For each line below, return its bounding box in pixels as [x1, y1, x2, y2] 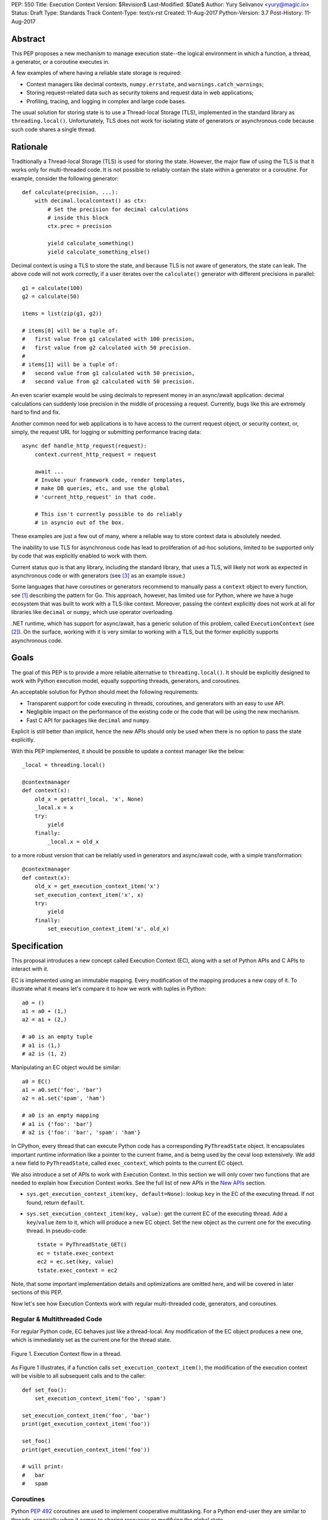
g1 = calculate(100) [22, 285, 83, 291]
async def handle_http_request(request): [22, 443, 147, 449]
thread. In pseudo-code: [26, 1227, 87, 1234]
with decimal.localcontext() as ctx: [34, 198, 147, 204]
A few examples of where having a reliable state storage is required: [11, 69, 182, 77]
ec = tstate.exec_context [37, 1249, 115, 1257]
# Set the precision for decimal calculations [47, 206, 189, 213]
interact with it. [11, 966, 49, 973]
